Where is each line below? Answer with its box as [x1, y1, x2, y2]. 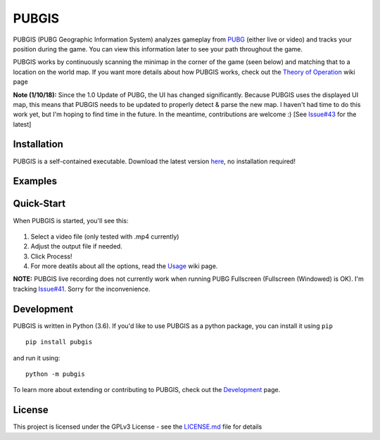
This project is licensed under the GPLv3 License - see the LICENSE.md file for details [13, 422, 262, 431]
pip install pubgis [25, 338, 93, 346]
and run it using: [13, 353, 61, 362]
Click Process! [30, 252, 72, 260]
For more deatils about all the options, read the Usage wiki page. [30, 262, 218, 270]
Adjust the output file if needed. [30, 242, 122, 251]
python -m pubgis [25, 370, 85, 378]
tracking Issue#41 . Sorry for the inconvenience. [13, 284, 151, 293]
